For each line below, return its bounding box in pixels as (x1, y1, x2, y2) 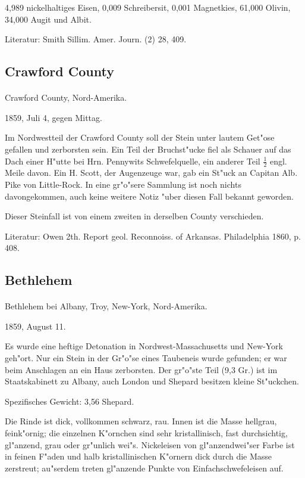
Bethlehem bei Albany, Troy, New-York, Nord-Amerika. (5, 300, 207, 312)
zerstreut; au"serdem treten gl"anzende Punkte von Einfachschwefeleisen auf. (5, 461, 284, 474)
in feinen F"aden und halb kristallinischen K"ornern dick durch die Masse (5, 450, 272, 463)
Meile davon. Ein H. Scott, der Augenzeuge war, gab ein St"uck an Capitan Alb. (5, 166, 298, 179)
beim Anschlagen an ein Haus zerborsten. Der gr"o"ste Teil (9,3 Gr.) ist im (5, 363, 278, 375)
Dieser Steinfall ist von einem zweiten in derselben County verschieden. (5, 210, 264, 222)
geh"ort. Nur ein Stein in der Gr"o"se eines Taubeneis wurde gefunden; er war (5, 352, 287, 364)
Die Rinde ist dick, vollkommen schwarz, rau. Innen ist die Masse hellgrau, (5, 415, 277, 427)
